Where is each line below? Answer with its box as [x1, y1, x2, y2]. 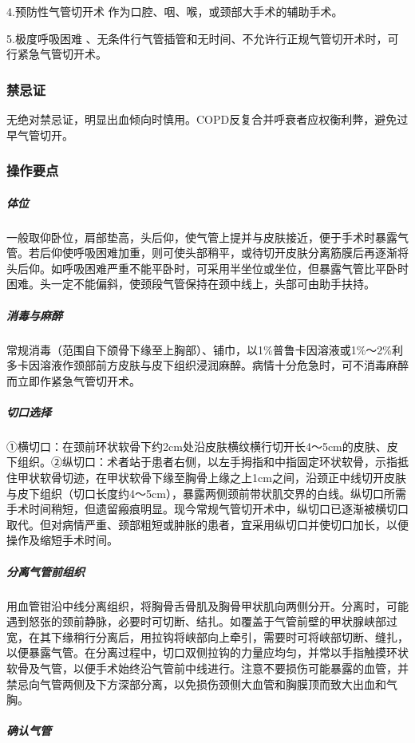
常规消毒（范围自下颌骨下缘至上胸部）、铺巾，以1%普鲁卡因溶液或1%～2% [6, 341, 392, 358]
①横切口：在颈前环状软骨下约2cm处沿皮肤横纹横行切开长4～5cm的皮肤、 [6, 437, 387, 454]
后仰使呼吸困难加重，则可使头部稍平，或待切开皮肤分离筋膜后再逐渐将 [39, 244, 409, 261]
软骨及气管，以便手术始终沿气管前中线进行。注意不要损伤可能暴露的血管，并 [6, 659, 409, 676]
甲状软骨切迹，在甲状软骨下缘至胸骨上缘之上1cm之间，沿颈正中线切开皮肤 [17, 469, 406, 486]
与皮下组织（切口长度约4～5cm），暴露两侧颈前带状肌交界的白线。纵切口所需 [6, 484, 406, 501]
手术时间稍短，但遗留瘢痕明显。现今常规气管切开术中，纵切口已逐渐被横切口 [6, 500, 409, 517]
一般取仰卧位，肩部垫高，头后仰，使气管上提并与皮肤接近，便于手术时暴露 [6, 228, 397, 245]
